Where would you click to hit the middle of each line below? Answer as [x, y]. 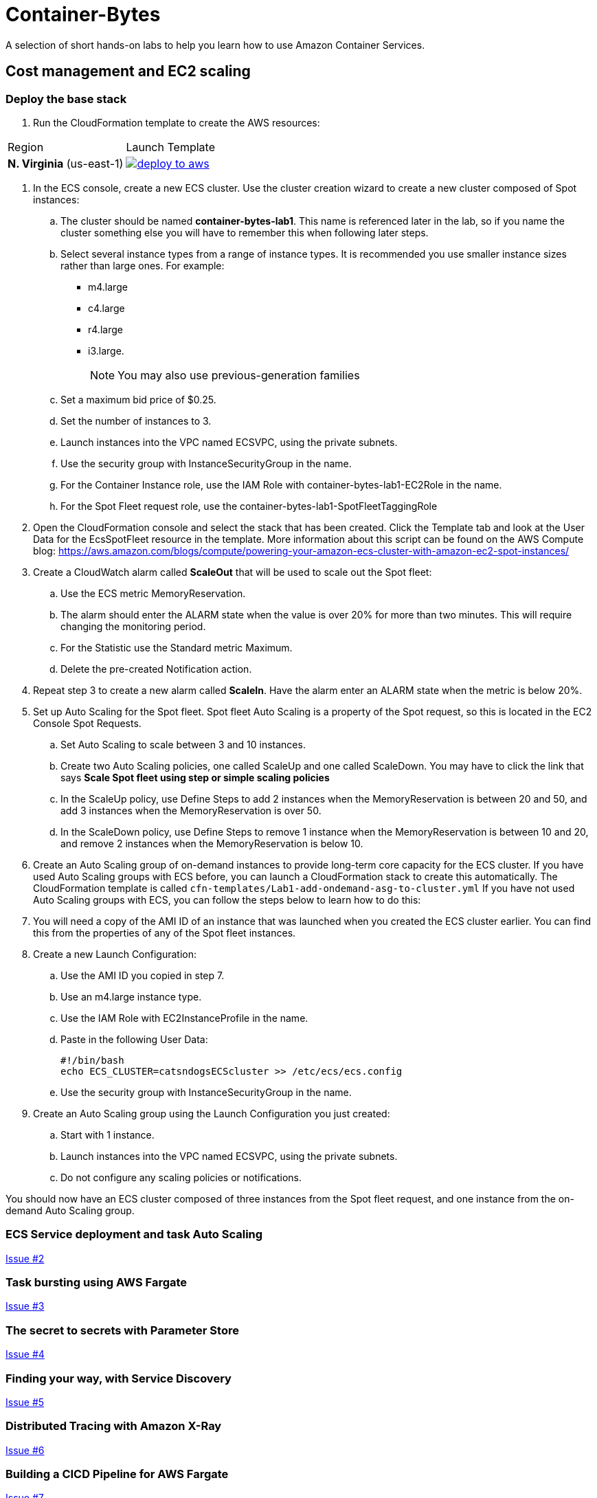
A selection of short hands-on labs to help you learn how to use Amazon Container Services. [215, 45]
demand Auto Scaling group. [70, 1210]
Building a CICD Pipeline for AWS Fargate [117, 1474]
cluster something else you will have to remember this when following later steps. [245, 232]
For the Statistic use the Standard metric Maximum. [177, 647]
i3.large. [106, 350]
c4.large [106, 308]
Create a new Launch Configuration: [115, 954]
